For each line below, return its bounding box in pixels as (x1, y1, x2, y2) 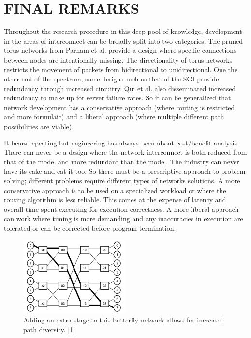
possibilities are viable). (4, 121, 74, 131)
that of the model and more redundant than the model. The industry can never (4, 156, 239, 166)
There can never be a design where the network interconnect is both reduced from (4, 147, 247, 157)
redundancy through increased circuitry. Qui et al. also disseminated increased (4, 83, 236, 93)
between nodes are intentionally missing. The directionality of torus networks (4, 54, 233, 64)
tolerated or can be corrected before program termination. (4, 223, 176, 233)
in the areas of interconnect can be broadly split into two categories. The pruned (4, 35, 243, 46)
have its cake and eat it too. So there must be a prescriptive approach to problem (4, 166, 246, 176)
